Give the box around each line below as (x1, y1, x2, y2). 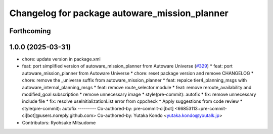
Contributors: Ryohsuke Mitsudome (22, 119, 96, 125)
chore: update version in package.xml (22, 56, 101, 62)
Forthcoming (9, 27, 51, 35)
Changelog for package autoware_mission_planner (9, 8, 229, 19)
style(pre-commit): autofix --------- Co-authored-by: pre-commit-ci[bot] (22, 105, 174, 111)
